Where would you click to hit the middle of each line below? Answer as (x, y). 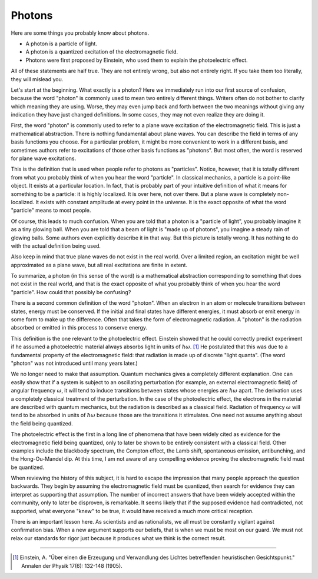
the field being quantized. (42, 423)
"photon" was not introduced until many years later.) (74, 363)
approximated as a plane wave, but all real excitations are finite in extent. (99, 265)
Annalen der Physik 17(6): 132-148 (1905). (72, 565)
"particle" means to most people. (51, 210)
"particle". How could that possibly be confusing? (71, 292)
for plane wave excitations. (44, 158)
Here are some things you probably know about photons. (80, 33)
